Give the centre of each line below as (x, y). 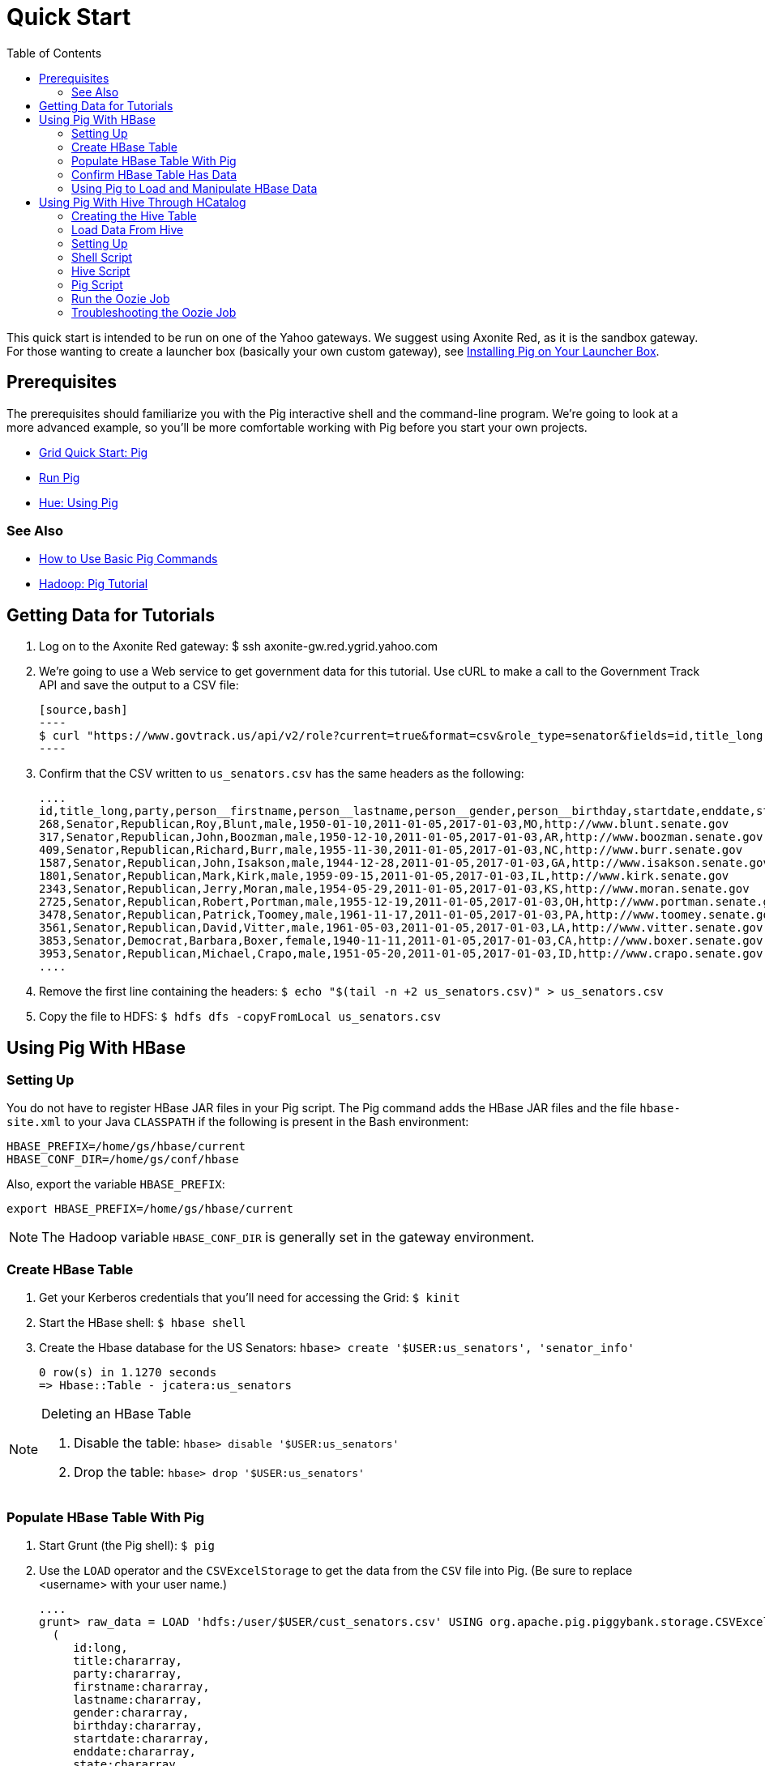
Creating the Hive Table (134, 215)
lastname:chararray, (138, 1699)
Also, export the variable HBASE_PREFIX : (116, 1184)
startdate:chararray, (141, 1738)
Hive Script (101, 271)
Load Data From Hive (128, 229)
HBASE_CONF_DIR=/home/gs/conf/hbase (123, 1160)
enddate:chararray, (135, 1751)
